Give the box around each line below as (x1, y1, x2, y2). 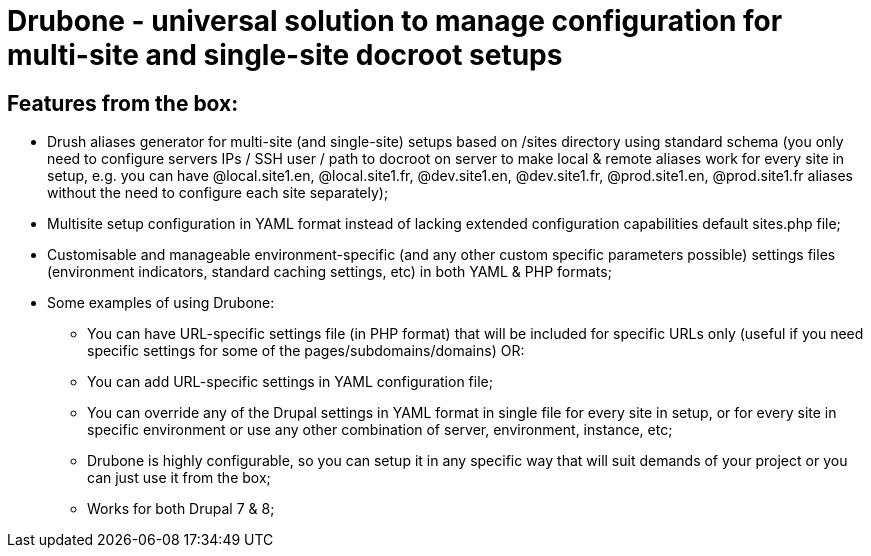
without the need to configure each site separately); (47, 184, 389, 202)
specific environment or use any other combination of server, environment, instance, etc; (87, 421, 673, 439)
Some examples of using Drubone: (47, 294, 275, 312)
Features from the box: (7, 90, 239, 116)
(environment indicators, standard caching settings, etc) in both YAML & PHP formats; (47, 263, 612, 281)
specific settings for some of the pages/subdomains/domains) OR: (87, 342, 525, 360)
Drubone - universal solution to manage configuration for (7, 4, 783, 38)
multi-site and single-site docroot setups (7, 38, 563, 72)
